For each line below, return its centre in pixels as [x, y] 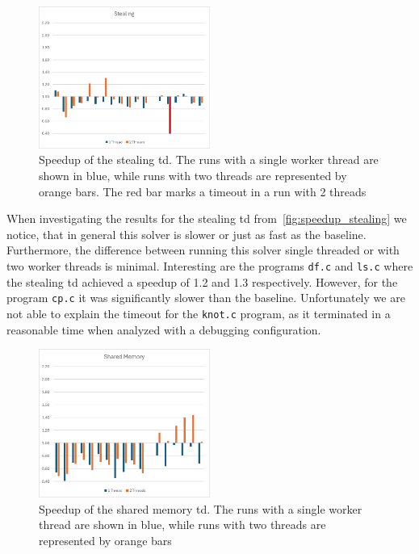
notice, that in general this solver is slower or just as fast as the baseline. [186, 234]
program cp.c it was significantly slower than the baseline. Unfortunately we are [206, 298]
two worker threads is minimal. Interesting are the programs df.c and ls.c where [210, 265]
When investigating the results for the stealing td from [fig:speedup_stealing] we [207, 218]
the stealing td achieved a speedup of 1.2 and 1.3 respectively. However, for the [202, 281]
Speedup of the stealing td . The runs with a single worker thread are [209, 159]
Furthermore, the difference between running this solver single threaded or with [203, 250]
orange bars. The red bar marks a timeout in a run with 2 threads [203, 191]
